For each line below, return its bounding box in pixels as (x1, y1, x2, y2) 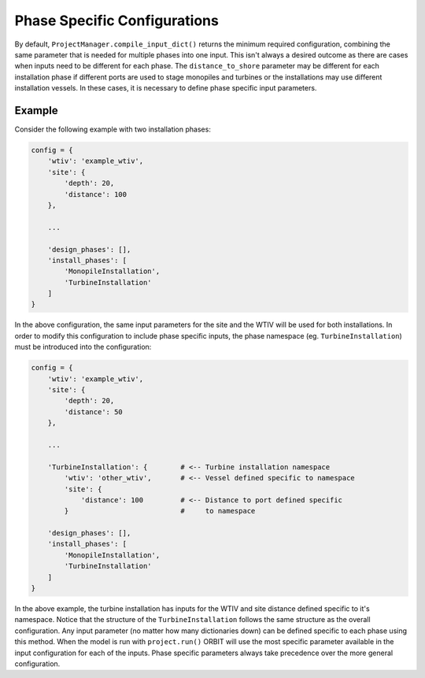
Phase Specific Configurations (14, 12, 220, 29)
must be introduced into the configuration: (14, 343, 152, 352)
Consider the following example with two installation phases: (14, 124, 212, 134)
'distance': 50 (64, 407, 124, 417)
